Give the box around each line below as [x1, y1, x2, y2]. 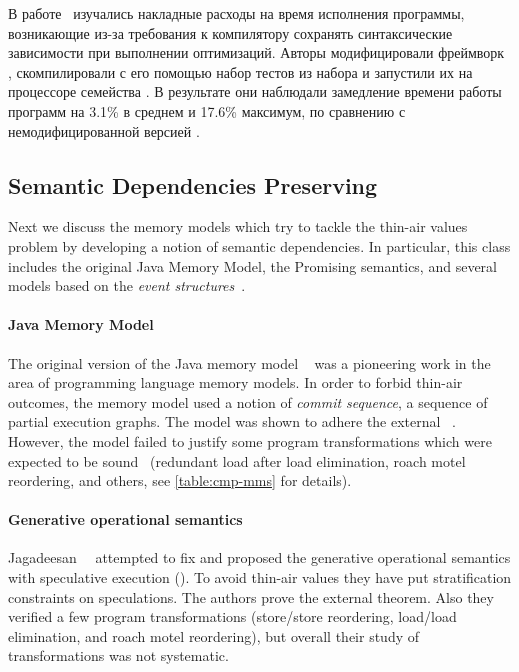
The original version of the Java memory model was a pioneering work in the [8, 352, 491, 373]
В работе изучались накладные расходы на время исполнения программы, [8, 3, 465, 23]
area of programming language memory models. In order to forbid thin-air [8, 372, 463, 393]
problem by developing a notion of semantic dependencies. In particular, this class [8, 235, 511, 256]
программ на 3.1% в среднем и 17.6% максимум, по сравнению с [8, 100, 406, 121]
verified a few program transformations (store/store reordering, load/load [8, 606, 457, 627]
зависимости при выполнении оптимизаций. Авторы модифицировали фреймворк [8, 42, 505, 63]
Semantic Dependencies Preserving [8, 169, 378, 200]
